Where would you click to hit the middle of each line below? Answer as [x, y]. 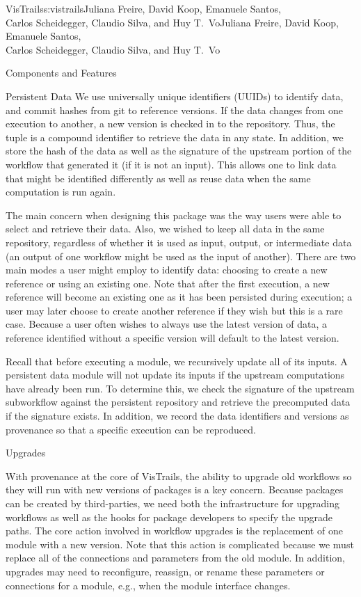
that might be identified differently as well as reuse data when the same [158, 178]
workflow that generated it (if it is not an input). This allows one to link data [171, 164]
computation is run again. [61, 192]
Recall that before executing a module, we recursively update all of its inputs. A [177, 361]
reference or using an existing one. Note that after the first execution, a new [168, 283]
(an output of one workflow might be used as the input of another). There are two [181, 256]
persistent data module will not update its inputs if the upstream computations [175, 375]
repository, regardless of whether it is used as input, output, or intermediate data [179, 242]
